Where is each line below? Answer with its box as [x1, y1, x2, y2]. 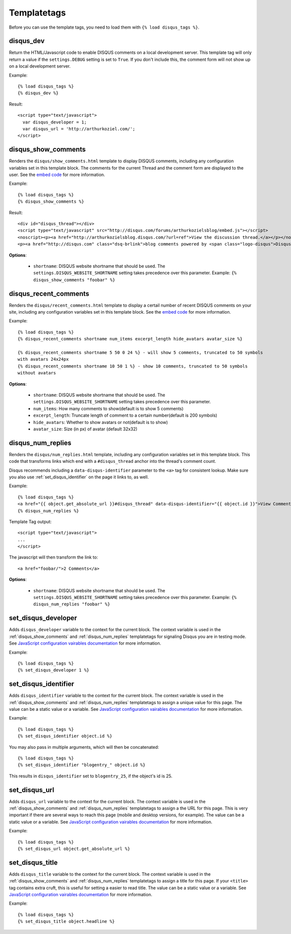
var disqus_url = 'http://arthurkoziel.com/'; [22, 126, 135, 131]
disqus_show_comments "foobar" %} [33, 277, 115, 282]
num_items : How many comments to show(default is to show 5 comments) [33, 405, 184, 411]
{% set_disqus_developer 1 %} [17, 668, 90, 673]
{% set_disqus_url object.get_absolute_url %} [17, 846, 130, 851]
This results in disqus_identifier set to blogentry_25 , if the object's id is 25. [9, 773, 173, 779]
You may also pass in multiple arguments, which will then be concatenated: [9, 744, 160, 750]
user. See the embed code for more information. [9, 172, 105, 177]
